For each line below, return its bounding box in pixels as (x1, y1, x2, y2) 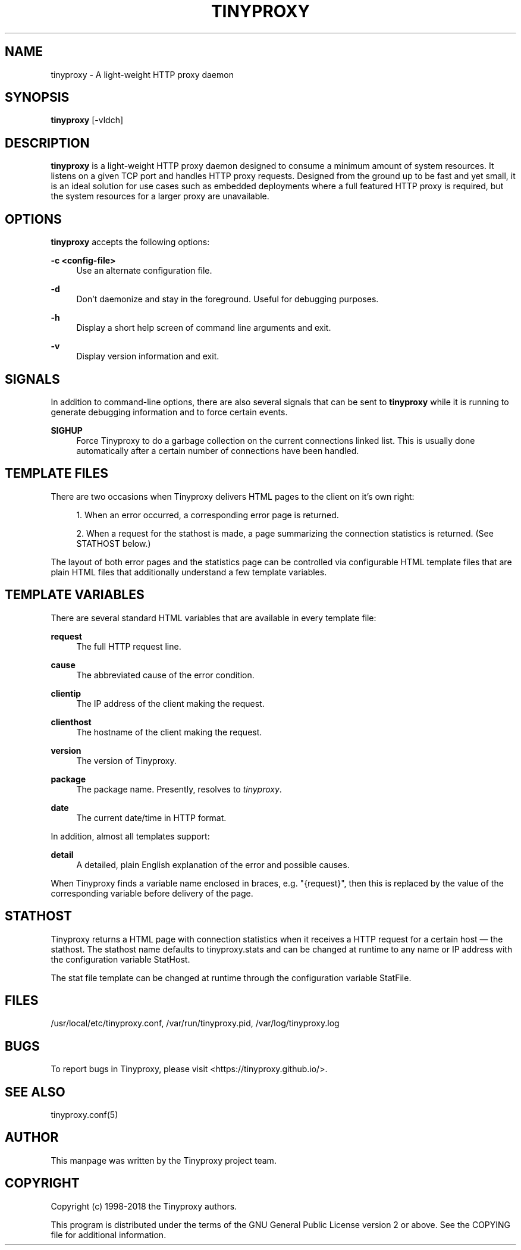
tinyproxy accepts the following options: (51, 237, 210, 248)
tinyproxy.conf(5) (51, 1110, 118, 1120)
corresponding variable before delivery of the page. (51, 888, 253, 898)
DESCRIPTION (5, 135, 90, 151)
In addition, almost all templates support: (51, 831, 210, 841)
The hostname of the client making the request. (76, 726, 262, 737)
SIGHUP (51, 425, 83, 436)
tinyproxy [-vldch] (51, 115, 124, 126)
